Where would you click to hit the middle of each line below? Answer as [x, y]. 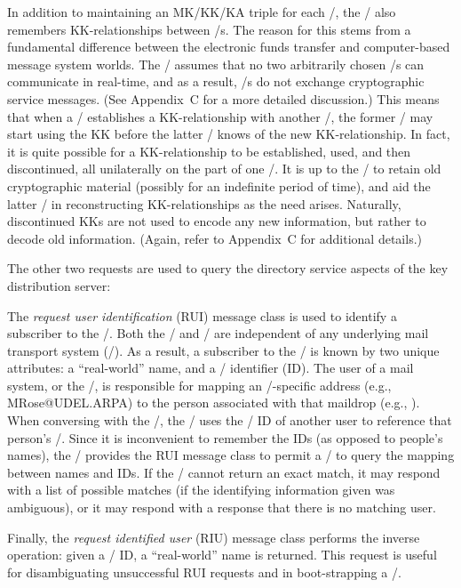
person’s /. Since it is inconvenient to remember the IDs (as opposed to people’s [225, 437]
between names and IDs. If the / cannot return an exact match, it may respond [224, 472]
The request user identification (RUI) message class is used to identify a [202, 315]
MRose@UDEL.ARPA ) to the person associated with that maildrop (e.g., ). [214, 403]
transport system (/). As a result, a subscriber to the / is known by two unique [223, 350]
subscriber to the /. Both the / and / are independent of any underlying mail [218, 333]
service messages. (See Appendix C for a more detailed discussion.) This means [223, 98]
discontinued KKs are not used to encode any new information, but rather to [217, 221]
